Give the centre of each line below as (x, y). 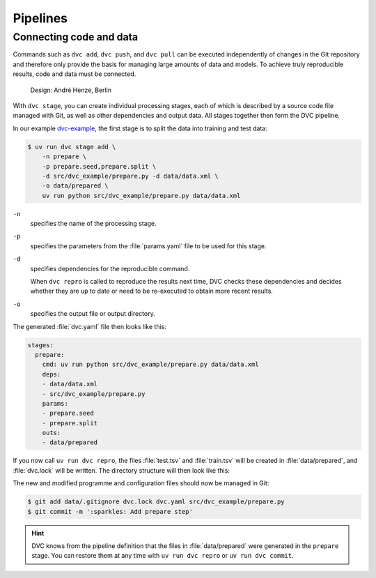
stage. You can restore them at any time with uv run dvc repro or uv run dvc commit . (163, 556)
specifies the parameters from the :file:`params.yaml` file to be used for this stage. (148, 246)
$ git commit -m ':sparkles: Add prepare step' (110, 511)
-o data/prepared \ (76, 186)
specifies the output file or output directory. (93, 314)
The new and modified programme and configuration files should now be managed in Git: (141, 483)
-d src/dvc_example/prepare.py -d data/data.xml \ (130, 176)
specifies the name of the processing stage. (93, 224)
